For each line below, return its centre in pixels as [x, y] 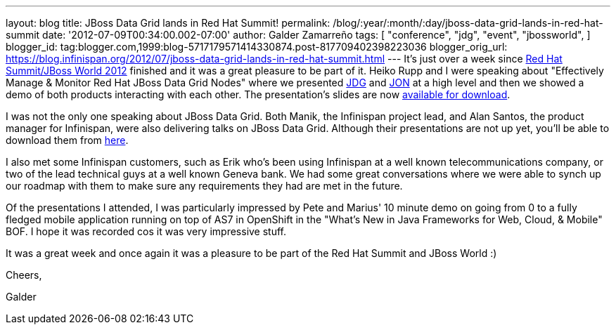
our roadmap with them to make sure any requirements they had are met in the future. [204, 186]
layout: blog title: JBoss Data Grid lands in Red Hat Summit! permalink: [168, 23]
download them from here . [67, 140]
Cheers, [24, 275]
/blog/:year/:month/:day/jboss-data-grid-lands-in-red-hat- [468, 23]
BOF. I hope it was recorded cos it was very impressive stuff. [146, 231]
